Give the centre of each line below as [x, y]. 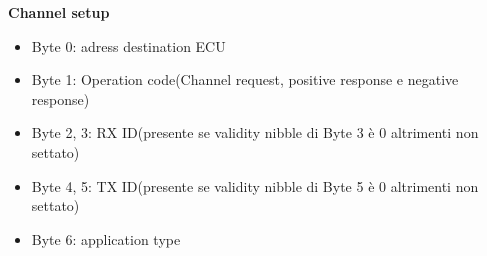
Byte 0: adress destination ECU [128, 45]
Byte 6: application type [106, 238]
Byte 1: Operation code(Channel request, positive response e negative [245, 79]
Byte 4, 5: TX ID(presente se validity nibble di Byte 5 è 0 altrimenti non [255, 185]
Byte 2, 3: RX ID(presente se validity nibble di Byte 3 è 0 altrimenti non [255, 132]
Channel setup [59, 12]
